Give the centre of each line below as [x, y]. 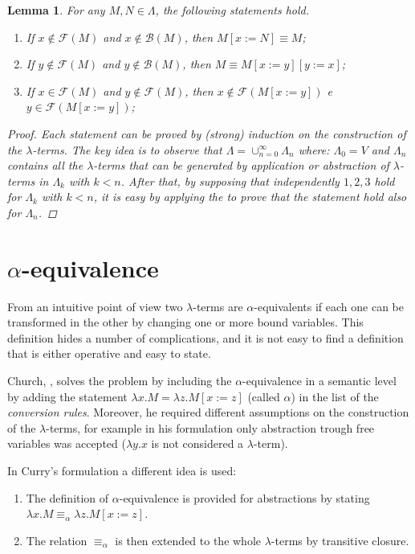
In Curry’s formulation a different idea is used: [122, 470]
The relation [57, 540]
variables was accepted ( [67, 443]
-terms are [218, 306]
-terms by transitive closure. [340, 540]
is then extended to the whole [188, 540]
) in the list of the [335, 396]
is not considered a [197, 443]
